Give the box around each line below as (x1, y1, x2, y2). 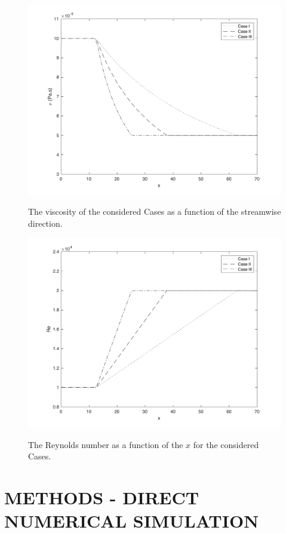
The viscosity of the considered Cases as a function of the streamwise (28, 205, 281, 218)
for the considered (193, 438, 259, 450)
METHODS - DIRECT (4, 485, 199, 509)
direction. (28, 217, 63, 229)
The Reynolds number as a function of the (28, 438, 183, 450)
